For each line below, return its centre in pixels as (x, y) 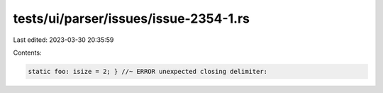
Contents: (27, 53)
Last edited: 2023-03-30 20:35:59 (63, 40)
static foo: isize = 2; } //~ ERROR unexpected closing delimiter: (148, 71)
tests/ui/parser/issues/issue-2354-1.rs (132, 18)
